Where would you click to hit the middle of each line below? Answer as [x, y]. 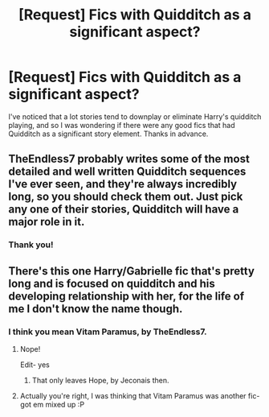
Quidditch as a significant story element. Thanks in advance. [108, 134]
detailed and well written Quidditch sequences [127, 172]
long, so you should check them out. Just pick [126, 197]
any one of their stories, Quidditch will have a [124, 210]
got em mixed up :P [52, 404]
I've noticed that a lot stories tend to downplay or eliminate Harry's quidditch [135, 116]
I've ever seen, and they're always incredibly [123, 184]
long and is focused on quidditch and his [112, 283]
